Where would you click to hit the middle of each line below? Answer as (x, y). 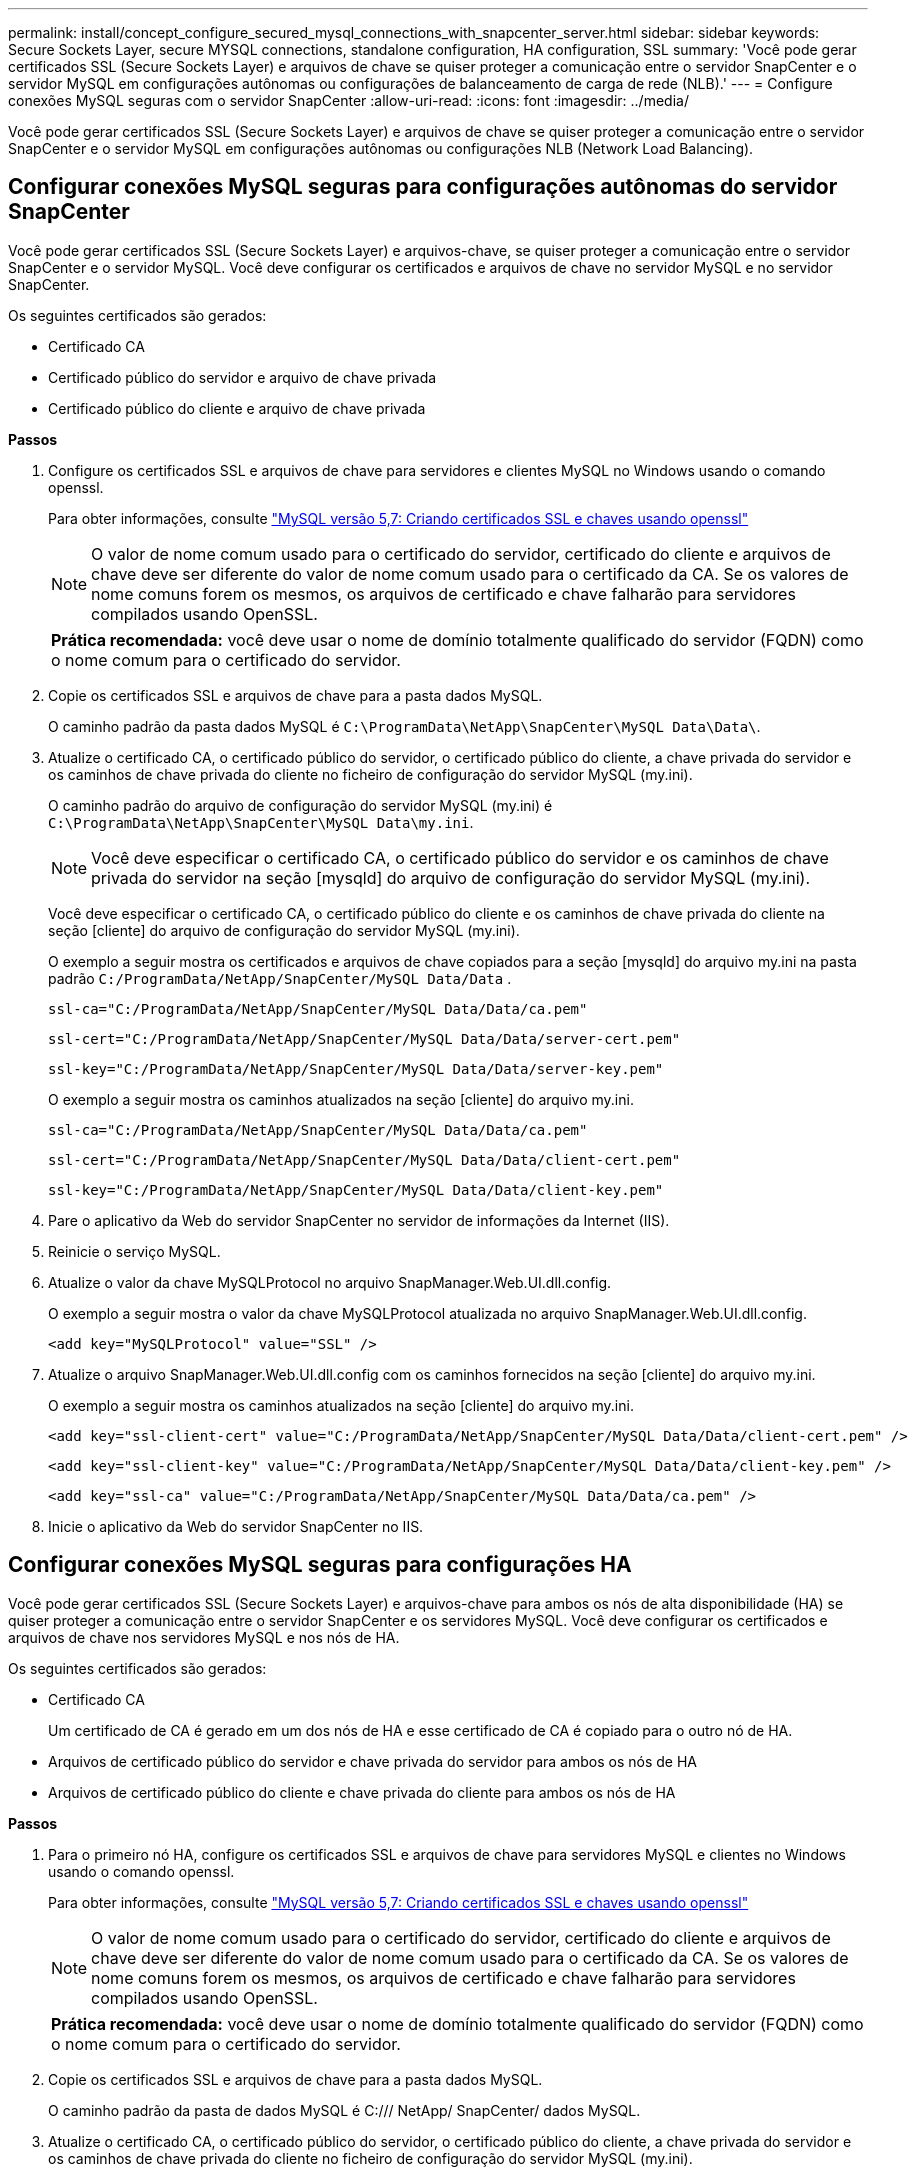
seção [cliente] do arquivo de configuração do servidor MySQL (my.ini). (284, 930)
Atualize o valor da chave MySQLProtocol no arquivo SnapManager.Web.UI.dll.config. (330, 1282)
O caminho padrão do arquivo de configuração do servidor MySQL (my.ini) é (300, 805)
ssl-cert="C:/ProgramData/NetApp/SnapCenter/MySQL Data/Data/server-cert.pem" (364, 1038)
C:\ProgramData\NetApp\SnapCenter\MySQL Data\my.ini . (261, 822)
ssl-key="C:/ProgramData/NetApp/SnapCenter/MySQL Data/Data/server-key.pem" (356, 1068)
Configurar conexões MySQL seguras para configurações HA (320, 1565)
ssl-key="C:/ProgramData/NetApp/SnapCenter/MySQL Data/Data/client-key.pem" (356, 1189)
